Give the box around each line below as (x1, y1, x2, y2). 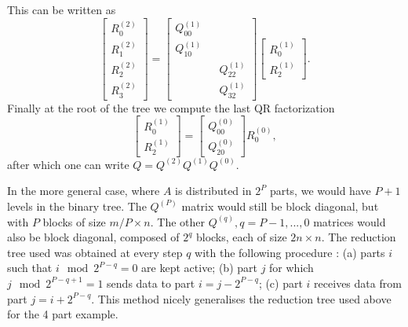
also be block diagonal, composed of (7, 229, 180, 245)
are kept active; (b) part (141, 259, 257, 276)
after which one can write (7, 156, 129, 172)
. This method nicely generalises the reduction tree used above (91, 290, 392, 307)
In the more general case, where (7, 182, 160, 199)
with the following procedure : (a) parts (195, 244, 385, 260)
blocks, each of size (195, 229, 287, 245)
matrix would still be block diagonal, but (181, 197, 379, 214)
